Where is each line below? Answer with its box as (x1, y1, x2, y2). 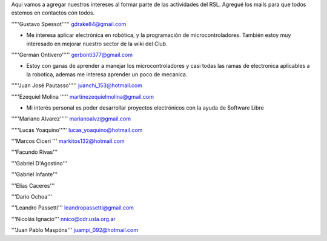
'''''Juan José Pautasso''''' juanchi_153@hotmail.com (11, 82, 142, 89)
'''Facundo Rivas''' (11, 148, 58, 156)
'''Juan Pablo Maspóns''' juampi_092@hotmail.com (11, 226, 139, 234)
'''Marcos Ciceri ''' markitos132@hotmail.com (11, 137, 125, 145)
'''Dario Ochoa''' (11, 193, 53, 200)
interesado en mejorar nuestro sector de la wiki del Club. (26, 40, 168, 47)
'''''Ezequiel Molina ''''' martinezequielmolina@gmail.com (11, 93, 154, 100)
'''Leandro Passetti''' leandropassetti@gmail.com (11, 204, 134, 211)
